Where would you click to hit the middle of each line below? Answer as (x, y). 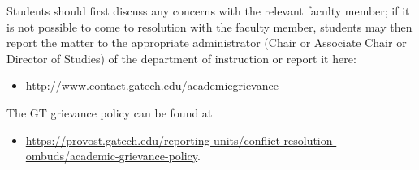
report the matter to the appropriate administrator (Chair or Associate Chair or (207, 42)
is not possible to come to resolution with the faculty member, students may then (209, 26)
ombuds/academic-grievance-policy (112, 156)
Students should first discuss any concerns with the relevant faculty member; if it (208, 11)
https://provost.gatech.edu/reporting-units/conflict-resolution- (181, 140)
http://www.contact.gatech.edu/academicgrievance (152, 85)
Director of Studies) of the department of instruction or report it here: (181, 58)
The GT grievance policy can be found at (110, 112)
